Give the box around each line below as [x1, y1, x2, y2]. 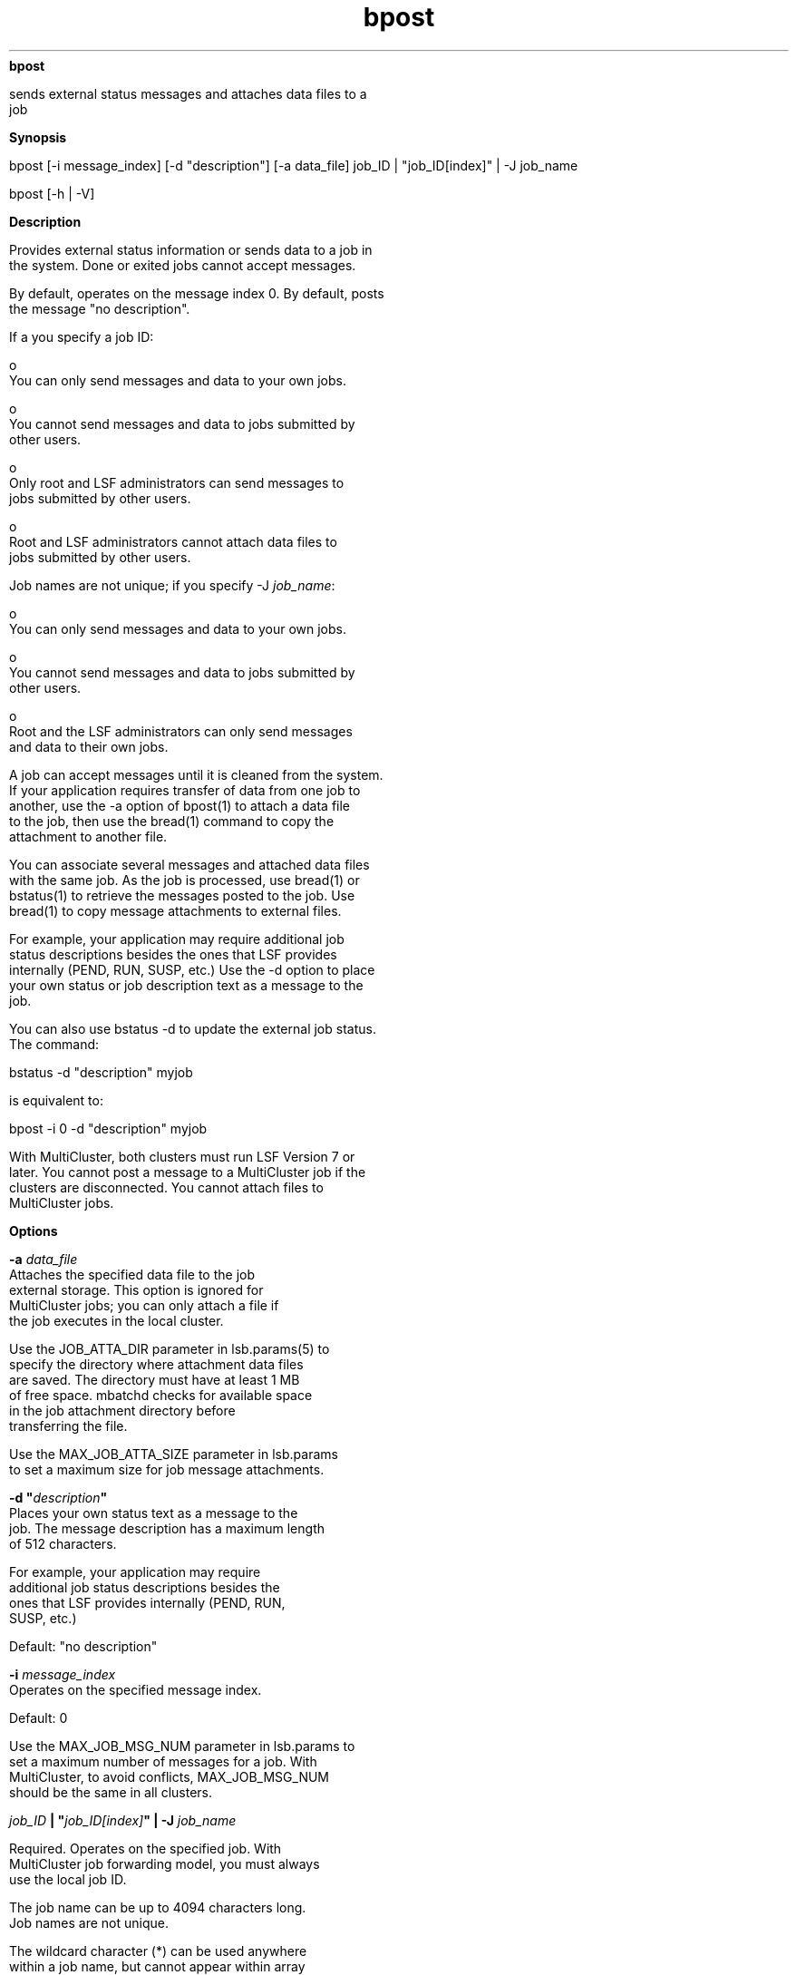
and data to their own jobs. [9, 738, 169, 754]
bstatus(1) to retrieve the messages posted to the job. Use [9, 887, 355, 903]
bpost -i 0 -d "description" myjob [9, 1120, 208, 1136]
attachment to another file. [9, 828, 168, 844]
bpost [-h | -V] [9, 185, 95, 201]
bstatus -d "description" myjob [9, 1064, 193, 1080]
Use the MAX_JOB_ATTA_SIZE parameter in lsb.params [9, 1445, 338, 1462]
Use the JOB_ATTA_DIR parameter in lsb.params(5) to [9, 1340, 330, 1357]
